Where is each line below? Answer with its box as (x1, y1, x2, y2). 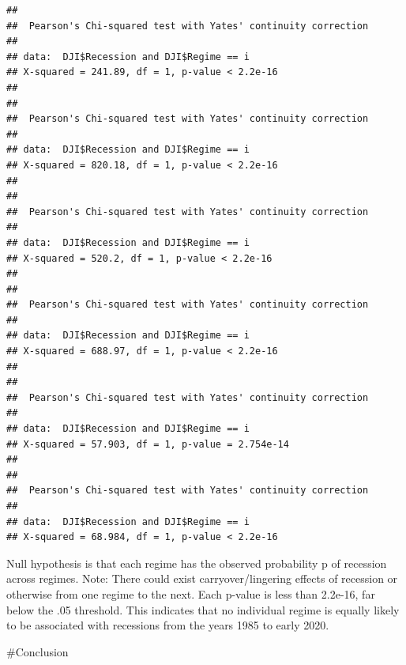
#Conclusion (6, 643, 69, 659)
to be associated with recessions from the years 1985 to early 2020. (6, 617, 329, 633)
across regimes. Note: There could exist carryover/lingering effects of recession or (6, 570, 398, 587)
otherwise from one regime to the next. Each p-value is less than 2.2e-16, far (6, 585, 375, 602)
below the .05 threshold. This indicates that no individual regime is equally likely (6, 601, 400, 618)
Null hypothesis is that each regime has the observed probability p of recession (6, 554, 387, 571)
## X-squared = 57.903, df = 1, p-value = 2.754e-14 (6, 438, 289, 450)
